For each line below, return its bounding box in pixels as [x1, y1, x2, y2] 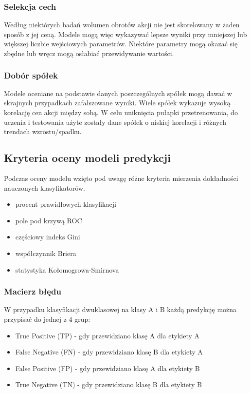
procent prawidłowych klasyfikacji [15, 199, 116, 209]
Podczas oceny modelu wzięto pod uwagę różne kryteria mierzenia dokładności [4, 173, 238, 183]
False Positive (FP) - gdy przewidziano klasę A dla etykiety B [15, 363, 200, 373]
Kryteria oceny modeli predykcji [4, 150, 171, 165]
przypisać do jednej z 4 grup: [4, 314, 90, 324]
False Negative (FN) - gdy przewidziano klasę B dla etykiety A [15, 347, 203, 357]
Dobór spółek [4, 69, 58, 81]
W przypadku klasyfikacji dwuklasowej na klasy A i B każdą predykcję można [4, 304, 237, 314]
